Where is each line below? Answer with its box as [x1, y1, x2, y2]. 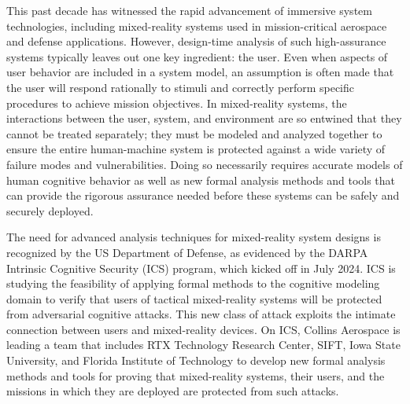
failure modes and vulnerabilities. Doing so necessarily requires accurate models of [6, 156, 403, 172]
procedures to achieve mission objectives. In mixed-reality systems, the [6, 94, 347, 111]
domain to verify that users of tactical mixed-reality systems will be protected [6, 290, 382, 307]
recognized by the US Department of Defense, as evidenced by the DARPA [6, 244, 368, 260]
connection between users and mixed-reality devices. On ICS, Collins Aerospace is [6, 321, 401, 337]
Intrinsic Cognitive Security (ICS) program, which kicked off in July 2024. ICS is [6, 259, 396, 276]
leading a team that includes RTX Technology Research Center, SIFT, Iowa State [6, 336, 401, 353]
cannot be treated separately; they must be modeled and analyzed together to [6, 125, 382, 141]
